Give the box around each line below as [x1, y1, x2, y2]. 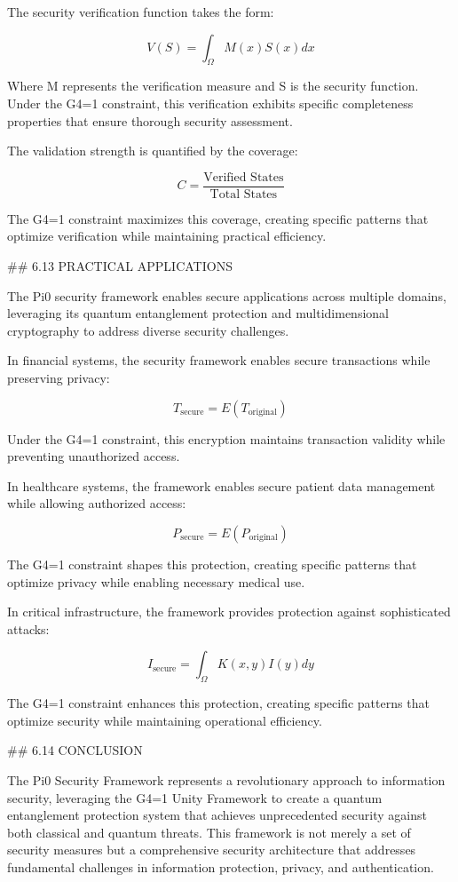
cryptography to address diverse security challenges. [7, 321, 289, 339]
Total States [209, 187, 278, 201]
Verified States [203, 171, 284, 184]
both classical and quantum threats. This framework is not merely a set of [7, 822, 411, 841]
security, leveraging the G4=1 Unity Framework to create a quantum [7, 788, 383, 807]
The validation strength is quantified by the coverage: [7, 141, 298, 160]
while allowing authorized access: [7, 494, 186, 513]
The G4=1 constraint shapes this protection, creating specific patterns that [7, 554, 417, 573]
